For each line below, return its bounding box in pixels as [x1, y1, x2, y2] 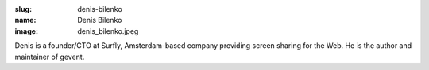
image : [14, 26, 39, 35]
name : [14, 16, 37, 25]
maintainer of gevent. [14, 52, 85, 61]
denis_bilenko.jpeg [77, 26, 139, 35]
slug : [14, 5, 32, 13]
